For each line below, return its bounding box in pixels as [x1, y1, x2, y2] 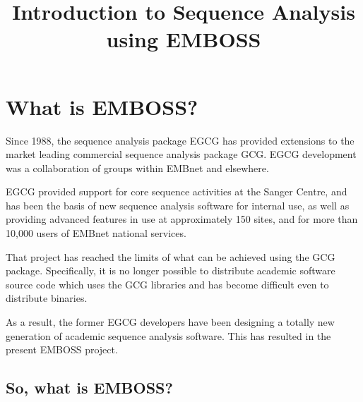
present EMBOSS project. [6, 342, 118, 357]
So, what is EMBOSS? [6, 377, 173, 398]
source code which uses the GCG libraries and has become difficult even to [6, 276, 329, 291]
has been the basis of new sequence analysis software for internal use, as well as [6, 197, 350, 212]
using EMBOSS [106, 25, 261, 54]
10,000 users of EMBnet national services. [6, 226, 186, 240]
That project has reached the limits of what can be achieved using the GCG [6, 249, 335, 264]
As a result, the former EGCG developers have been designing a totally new [6, 315, 335, 329]
